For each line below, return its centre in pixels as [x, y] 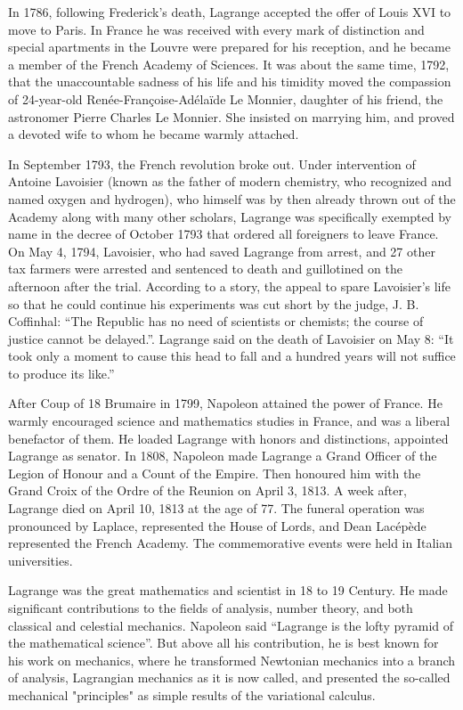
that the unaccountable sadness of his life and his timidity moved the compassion [230, 82]
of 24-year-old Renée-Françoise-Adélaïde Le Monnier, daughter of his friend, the [226, 98]
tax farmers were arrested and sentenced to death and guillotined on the [205, 269]
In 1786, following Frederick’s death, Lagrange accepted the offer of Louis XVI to [230, 12]
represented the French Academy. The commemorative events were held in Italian [231, 543]
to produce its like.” [61, 373]
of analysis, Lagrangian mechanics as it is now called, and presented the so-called [229, 677]
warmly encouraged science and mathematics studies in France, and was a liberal [229, 421]
